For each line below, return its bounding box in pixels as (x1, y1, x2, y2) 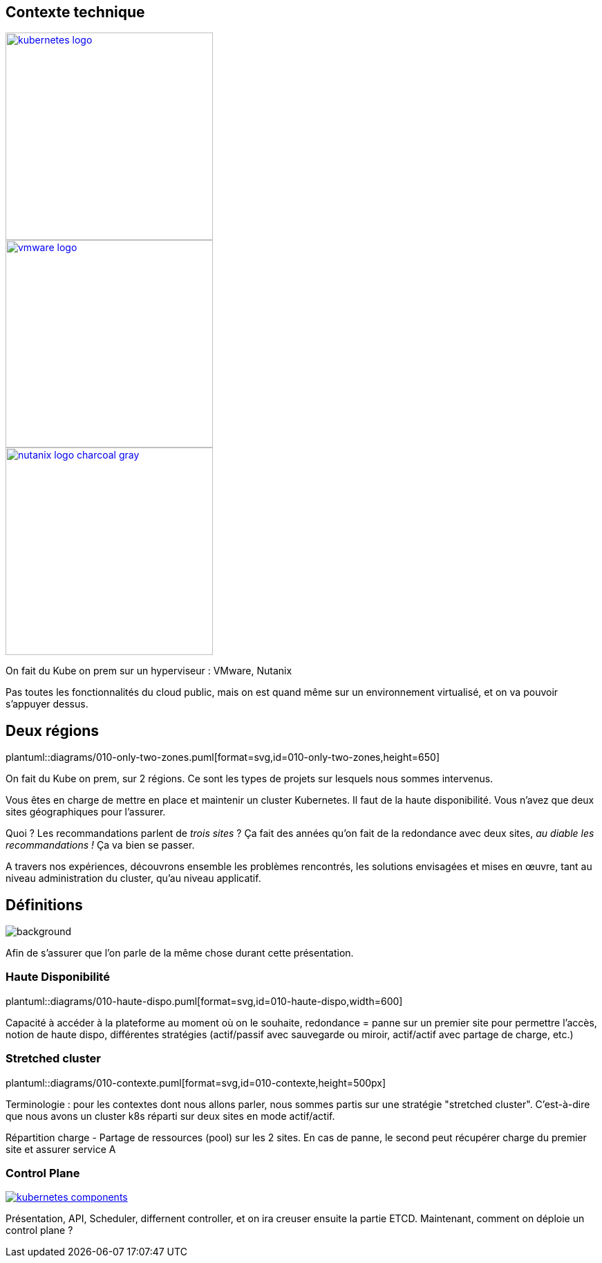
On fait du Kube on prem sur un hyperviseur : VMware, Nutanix (6, 665, 292, 677)
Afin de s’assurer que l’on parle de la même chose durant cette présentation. (6, 947, 354, 959)
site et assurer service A (6, 1143, 116, 1155)
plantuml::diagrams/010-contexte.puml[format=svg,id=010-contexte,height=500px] (6, 1076, 386, 1089)
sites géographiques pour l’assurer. (6, 806, 166, 818)
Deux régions (6, 721, 100, 739)
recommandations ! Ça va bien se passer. (6, 839, 195, 851)
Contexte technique (6, 3, 145, 21)
